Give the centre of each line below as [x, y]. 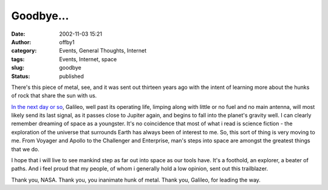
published [72, 76]
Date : [18, 34]
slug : [18, 68]
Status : [21, 76]
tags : [18, 59]
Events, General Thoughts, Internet [103, 51]
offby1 [67, 42]
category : [24, 51]
